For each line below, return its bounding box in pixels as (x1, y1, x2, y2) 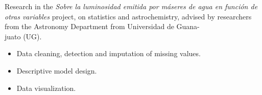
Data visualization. (16, 82, 76, 93)
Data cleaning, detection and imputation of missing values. (16, 48, 201, 59)
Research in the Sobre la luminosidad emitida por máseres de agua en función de (5, 1, 258, 11)
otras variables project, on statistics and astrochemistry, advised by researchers (5, 11, 252, 21)
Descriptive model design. (16, 65, 97, 76)
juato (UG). (5, 31, 42, 41)
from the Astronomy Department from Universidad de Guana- (5, 21, 200, 32)
